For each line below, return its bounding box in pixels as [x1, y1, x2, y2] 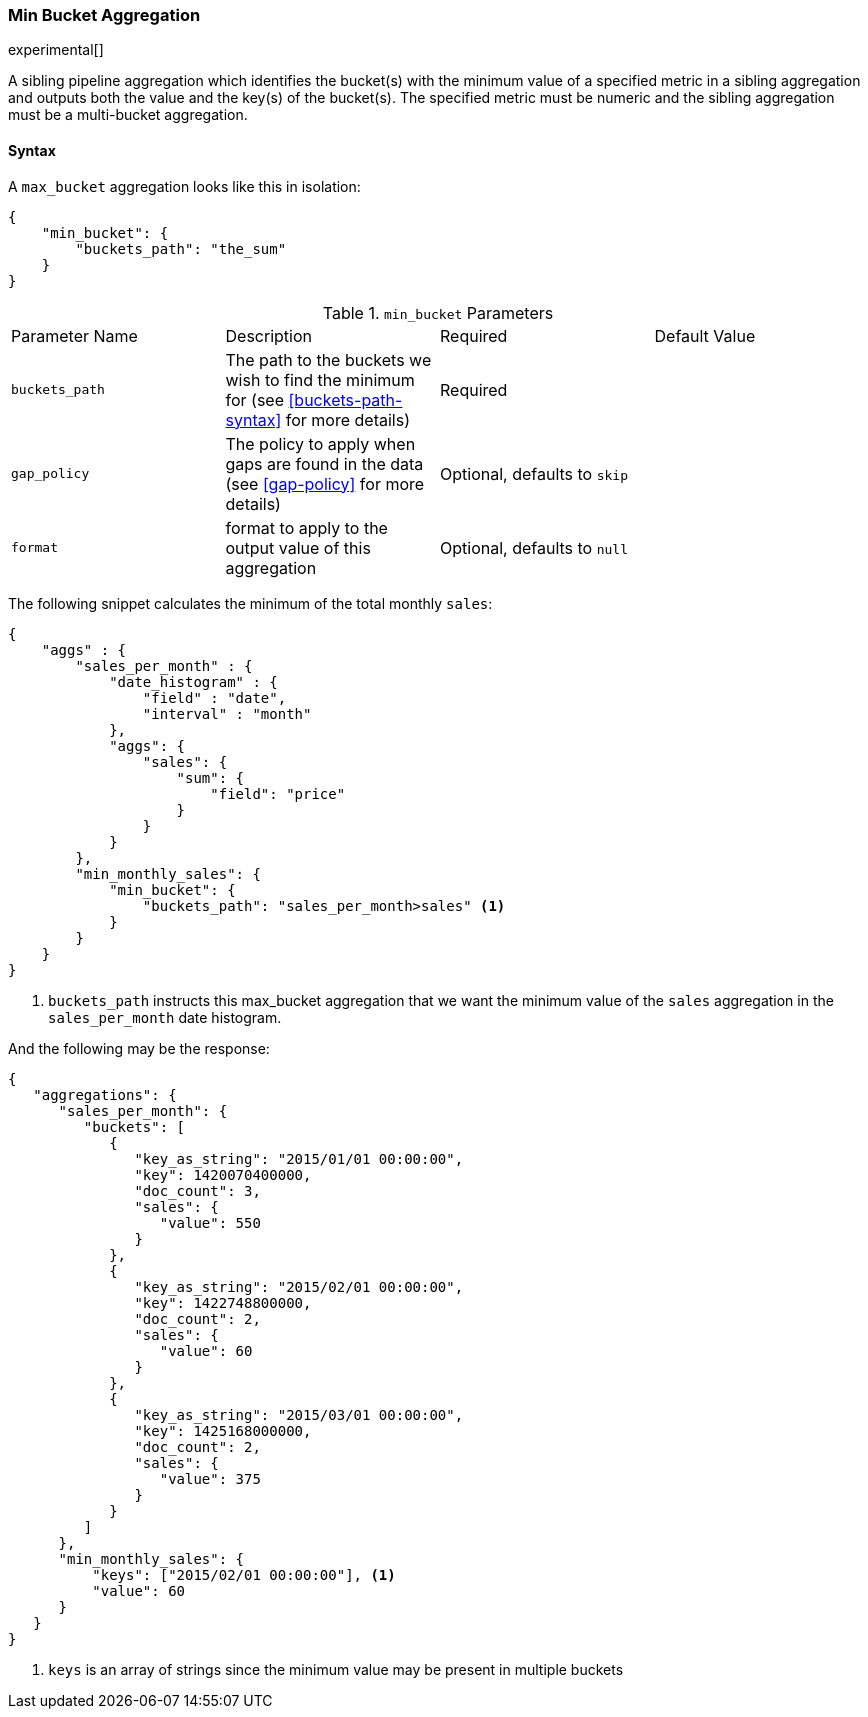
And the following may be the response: [8, 1039, 270, 1057]
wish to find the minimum [225, 369, 415, 390]
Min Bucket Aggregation [8, 5, 201, 25]
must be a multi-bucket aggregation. [8, 106, 248, 124]
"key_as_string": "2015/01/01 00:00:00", [134, 1150, 464, 1167]
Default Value [654, 325, 756, 346]
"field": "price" [210, 785, 346, 802]
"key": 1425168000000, [134, 1422, 312, 1439]
